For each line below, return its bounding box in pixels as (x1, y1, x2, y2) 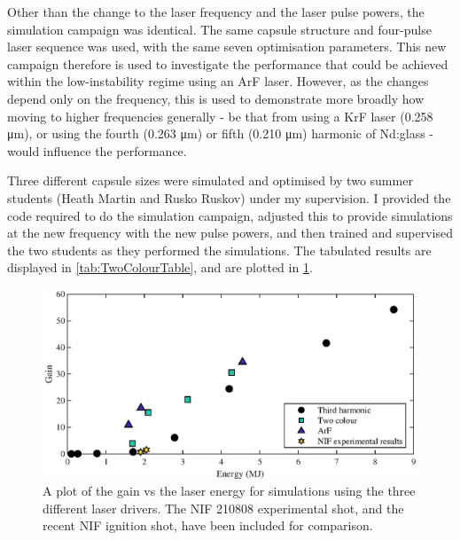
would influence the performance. (7, 141, 187, 160)
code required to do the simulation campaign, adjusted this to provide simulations (7, 206, 453, 224)
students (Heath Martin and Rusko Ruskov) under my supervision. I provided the (7, 188, 451, 207)
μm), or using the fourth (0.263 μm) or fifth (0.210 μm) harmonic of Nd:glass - (7, 124, 434, 143)
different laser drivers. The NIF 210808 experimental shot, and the (43, 498, 404, 517)
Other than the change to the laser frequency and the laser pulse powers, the (7, 3, 425, 20)
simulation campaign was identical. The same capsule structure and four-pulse (7, 20, 432, 38)
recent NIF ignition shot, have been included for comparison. (43, 516, 373, 535)
